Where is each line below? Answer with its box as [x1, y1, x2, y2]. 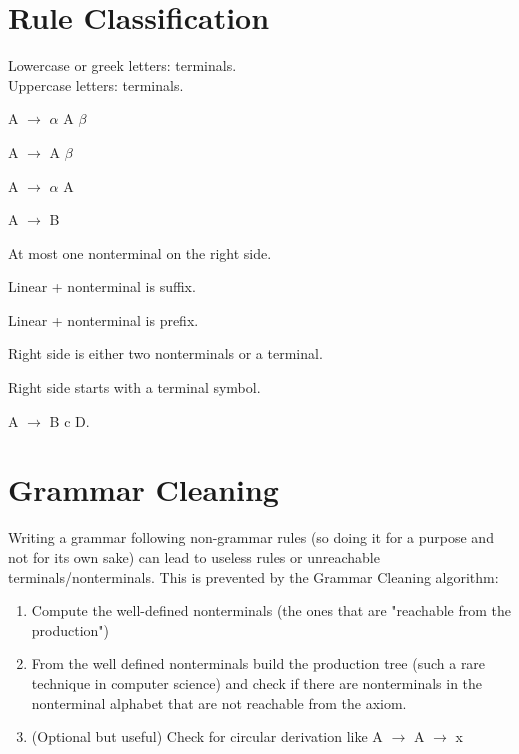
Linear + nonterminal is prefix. [8, 309, 199, 330]
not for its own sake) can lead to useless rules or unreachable [8, 546, 380, 567]
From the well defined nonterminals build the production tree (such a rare [31, 653, 486, 674]
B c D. [49, 410, 90, 431]
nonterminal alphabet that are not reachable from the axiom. [31, 692, 407, 713]
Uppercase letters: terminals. [8, 74, 184, 95]
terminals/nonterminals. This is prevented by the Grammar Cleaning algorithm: [8, 566, 499, 587]
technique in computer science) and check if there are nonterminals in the [31, 672, 483, 693]
